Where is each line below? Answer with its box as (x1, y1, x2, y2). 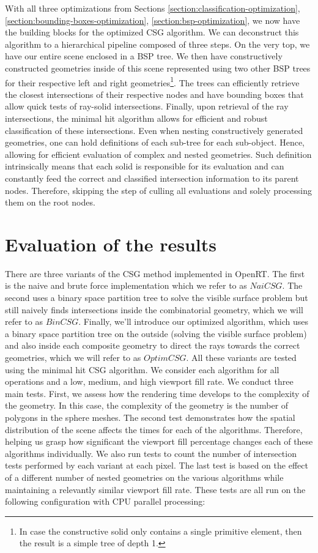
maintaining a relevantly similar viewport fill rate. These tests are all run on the (5, 483, 306, 495)
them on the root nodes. (5, 196, 95, 209)
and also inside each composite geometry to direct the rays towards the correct (5, 339, 300, 352)
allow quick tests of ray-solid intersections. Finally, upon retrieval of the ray (5, 100, 289, 113)
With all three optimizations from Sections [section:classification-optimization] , (5, 2, 300, 14)
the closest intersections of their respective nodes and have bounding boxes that (5, 87, 304, 100)
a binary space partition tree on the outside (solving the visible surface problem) (5, 327, 307, 340)
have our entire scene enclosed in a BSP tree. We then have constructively (5, 50, 283, 62)
